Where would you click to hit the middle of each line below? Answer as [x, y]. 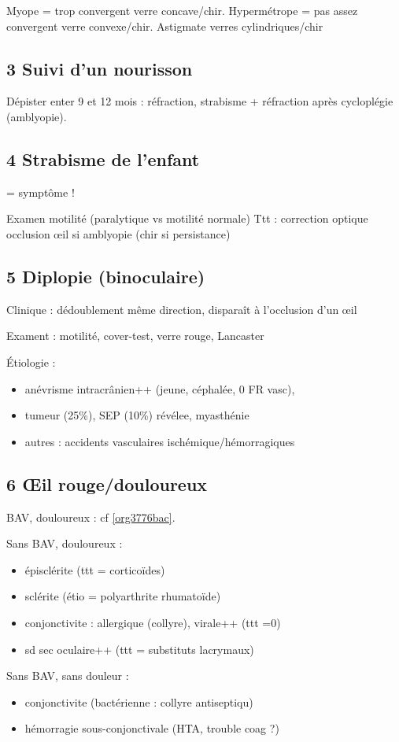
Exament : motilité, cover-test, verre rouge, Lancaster [135, 336]
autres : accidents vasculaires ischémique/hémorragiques [160, 441]
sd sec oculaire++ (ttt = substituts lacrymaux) [139, 649]
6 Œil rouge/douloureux [107, 484]
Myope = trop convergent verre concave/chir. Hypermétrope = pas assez [182, 10]
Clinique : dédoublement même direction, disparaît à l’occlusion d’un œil [182, 309]
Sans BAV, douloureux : [65, 543]
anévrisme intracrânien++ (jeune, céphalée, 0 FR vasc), [160, 388]
